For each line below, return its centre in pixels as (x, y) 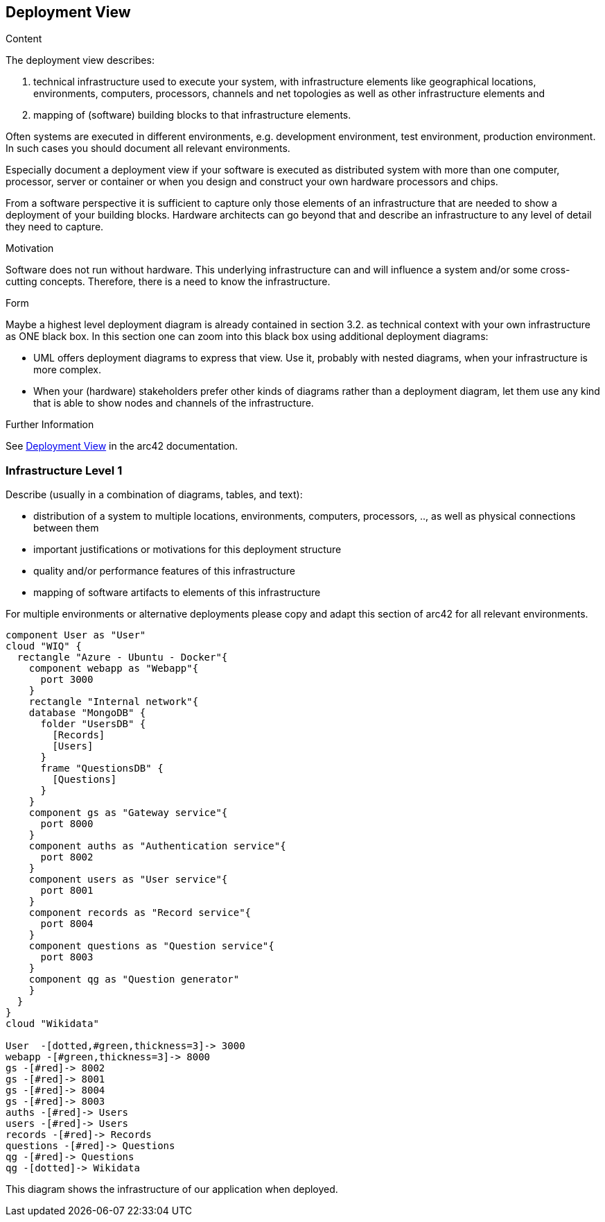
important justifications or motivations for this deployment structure (187, 550)
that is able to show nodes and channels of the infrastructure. (174, 403)
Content (24, 39)
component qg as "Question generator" (134, 979)
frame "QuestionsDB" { (102, 769)
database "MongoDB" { (87, 713)
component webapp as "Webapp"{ (114, 669)
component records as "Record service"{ (140, 913)
